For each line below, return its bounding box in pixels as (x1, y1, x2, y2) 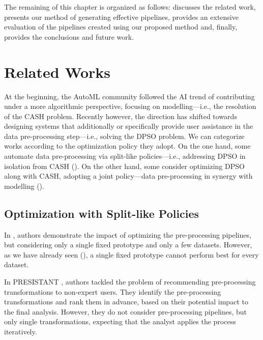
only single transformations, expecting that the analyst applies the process (4, 316, 236, 327)
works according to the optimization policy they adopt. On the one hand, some (4, 140, 251, 151)
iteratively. (4, 326, 37, 336)
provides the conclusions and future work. (4, 31, 134, 42)
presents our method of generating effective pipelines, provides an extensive (4, 11, 239, 22)
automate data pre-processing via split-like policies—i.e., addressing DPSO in (4, 151, 246, 161)
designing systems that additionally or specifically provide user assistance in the (4, 121, 253, 131)
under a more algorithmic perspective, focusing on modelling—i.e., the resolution (4, 101, 256, 111)
